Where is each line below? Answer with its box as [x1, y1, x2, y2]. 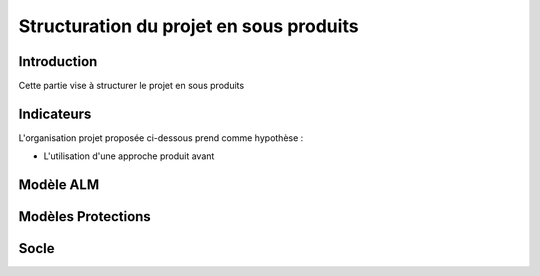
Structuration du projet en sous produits [18, 15, 359, 37]
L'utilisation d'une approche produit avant [43, 150, 215, 162]
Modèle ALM [18, 176, 100, 194]
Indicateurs [18, 105, 92, 122]
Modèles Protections [18, 208, 152, 225]
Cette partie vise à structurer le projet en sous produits [18, 80, 245, 92]
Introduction [18, 53, 98, 70]
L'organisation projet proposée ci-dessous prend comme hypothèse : [18, 131, 304, 144]
